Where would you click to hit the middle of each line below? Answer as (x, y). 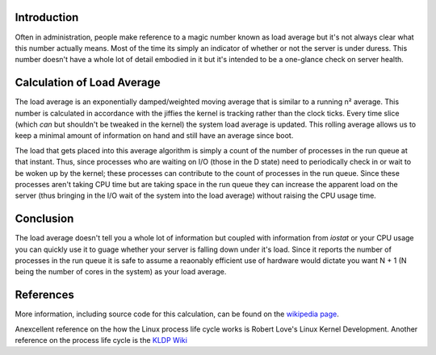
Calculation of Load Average (88, 83)
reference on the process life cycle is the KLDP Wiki (101, 340)
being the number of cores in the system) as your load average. (121, 272)
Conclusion (44, 219)
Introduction (47, 17)
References (44, 295)
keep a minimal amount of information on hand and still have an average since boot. (154, 136)
